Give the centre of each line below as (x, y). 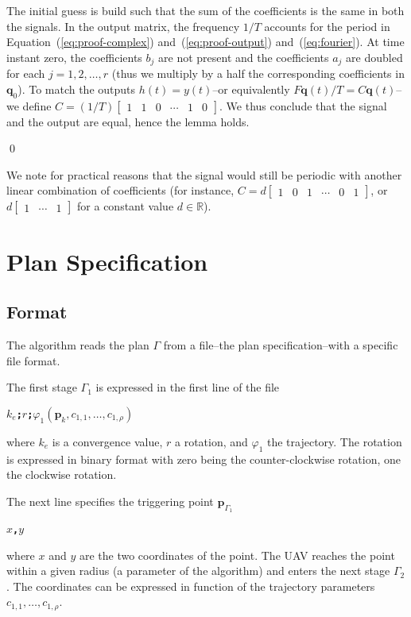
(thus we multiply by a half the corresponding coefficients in (258, 73)
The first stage (42, 387)
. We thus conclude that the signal (303, 105)
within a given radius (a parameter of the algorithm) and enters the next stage (198, 571)
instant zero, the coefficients (74, 57)
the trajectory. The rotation (335, 441)
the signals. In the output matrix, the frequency (123, 26)
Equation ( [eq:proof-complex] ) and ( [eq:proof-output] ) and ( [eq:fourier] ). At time (205, 42)
